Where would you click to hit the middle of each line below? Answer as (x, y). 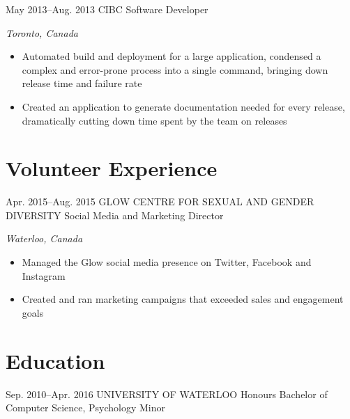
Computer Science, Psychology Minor (86, 408)
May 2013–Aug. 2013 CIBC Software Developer (107, 9)
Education (55, 360)
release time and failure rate (82, 83)
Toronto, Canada (42, 32)
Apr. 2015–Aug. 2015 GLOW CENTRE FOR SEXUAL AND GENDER (160, 201)
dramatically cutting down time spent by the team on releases (154, 120)
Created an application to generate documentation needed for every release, (183, 106)
